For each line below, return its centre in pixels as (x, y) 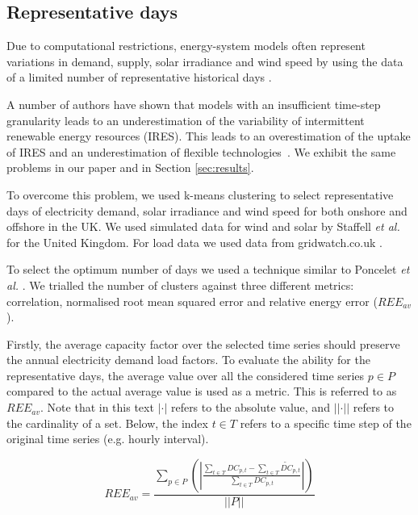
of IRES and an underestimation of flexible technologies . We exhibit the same (201, 151)
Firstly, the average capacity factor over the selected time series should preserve (203, 343)
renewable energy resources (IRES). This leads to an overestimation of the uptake (209, 136)
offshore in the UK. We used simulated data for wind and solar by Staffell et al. (203, 226)
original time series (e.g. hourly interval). (108, 439)
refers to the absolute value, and (250, 407)
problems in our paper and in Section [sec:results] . (130, 167)
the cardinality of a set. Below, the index (107, 423)
